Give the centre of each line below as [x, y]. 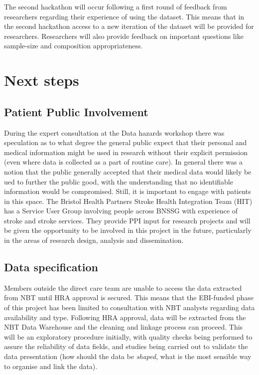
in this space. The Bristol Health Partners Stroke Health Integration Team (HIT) [128, 201]
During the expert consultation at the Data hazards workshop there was [114, 132]
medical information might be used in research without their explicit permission [126, 152]
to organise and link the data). [51, 366]
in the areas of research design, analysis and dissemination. [94, 240]
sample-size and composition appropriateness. [73, 46]
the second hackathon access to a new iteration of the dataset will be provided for [129, 26]
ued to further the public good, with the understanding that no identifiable [119, 181]
